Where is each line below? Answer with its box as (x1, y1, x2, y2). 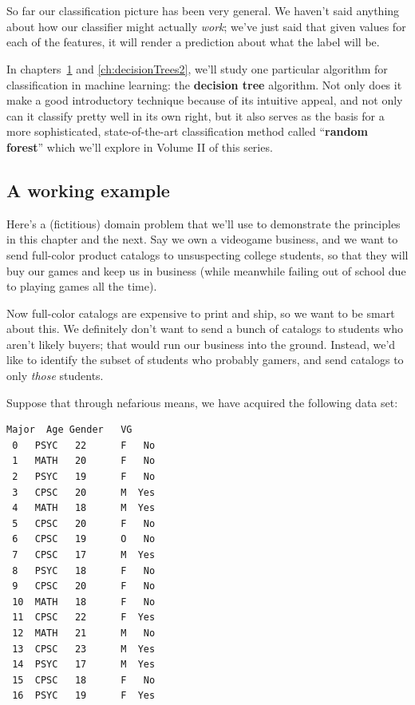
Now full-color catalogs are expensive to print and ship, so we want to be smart (6, 304, 395, 321)
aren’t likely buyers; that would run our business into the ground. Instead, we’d (6, 335, 396, 352)
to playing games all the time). (6, 278, 157, 295)
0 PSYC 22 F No (12, 439, 156, 451)
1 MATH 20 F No (12, 455, 156, 467)
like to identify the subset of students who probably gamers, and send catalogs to (6, 351, 404, 368)
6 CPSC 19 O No (12, 533, 156, 545)
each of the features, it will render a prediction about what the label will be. (6, 34, 380, 50)
